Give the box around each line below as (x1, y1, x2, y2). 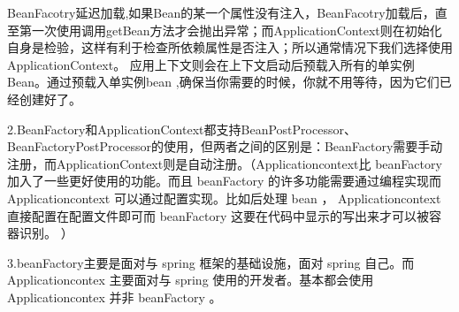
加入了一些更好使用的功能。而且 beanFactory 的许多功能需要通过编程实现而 (7, 171, 442, 190)
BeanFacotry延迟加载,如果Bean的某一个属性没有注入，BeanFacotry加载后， (7, 4, 435, 21)
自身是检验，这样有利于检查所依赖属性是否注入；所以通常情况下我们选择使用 (7, 38, 453, 57)
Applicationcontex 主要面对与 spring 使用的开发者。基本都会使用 (7, 270, 374, 289)
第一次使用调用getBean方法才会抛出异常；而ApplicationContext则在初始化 (19, 20, 442, 39)
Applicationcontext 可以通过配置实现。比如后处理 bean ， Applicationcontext (7, 188, 441, 207)
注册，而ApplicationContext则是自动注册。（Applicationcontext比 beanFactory (7, 154, 442, 172)
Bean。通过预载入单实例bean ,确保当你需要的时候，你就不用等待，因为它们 (7, 72, 440, 91)
